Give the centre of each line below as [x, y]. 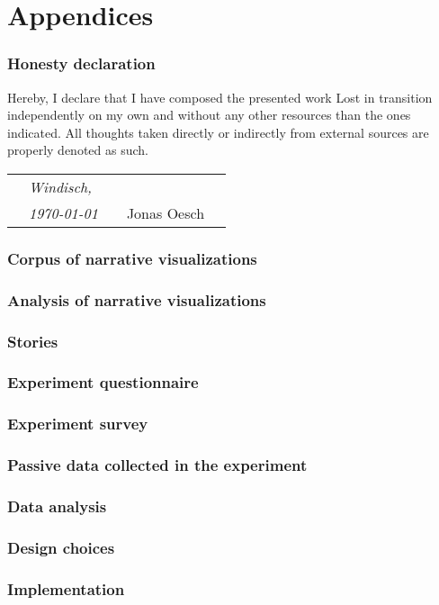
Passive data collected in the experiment [157, 465]
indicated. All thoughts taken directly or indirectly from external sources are [218, 132]
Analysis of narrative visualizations [137, 299]
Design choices [61, 547]
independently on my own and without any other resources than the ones [209, 115]
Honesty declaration [81, 63]
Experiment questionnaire [103, 382]
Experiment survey [78, 424]
